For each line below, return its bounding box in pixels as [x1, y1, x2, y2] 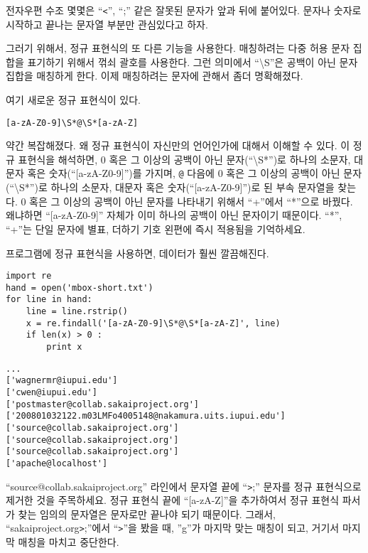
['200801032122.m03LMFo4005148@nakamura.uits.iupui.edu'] [6, 411, 286, 422]
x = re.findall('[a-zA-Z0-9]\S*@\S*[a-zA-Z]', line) [26, 318, 281, 328]
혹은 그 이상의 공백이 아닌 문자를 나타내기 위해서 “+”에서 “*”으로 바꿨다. [29, 193, 353, 208]
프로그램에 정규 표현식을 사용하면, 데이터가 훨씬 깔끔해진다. [6, 245, 269, 260]
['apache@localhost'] [6, 458, 108, 468]
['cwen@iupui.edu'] [6, 387, 97, 397]
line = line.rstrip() [26, 306, 128, 317]
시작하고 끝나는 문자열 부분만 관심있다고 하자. [6, 16, 208, 31]
